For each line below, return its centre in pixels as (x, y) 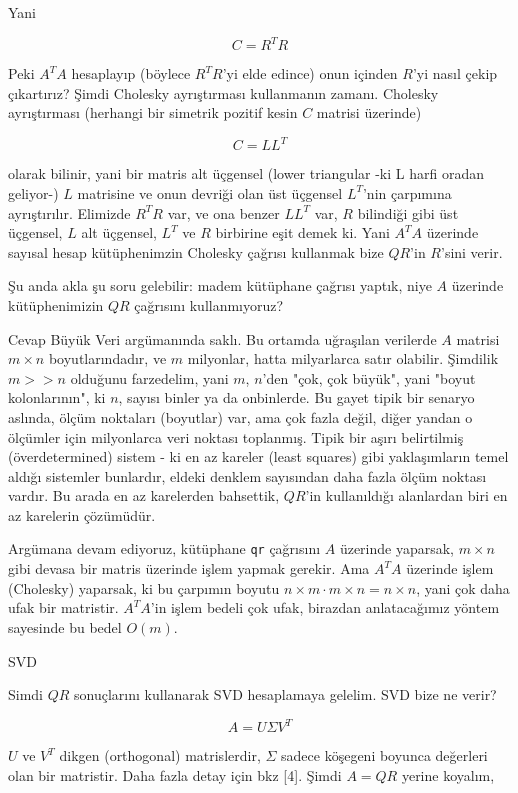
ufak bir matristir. (63, 607)
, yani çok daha (463, 587)
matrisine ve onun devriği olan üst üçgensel (210, 192)
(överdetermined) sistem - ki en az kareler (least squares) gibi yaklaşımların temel (258, 456)
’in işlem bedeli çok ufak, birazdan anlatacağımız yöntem (325, 607)
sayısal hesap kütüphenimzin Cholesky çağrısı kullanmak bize (196, 251)
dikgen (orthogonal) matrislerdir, (160, 755)
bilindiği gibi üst (408, 212)
